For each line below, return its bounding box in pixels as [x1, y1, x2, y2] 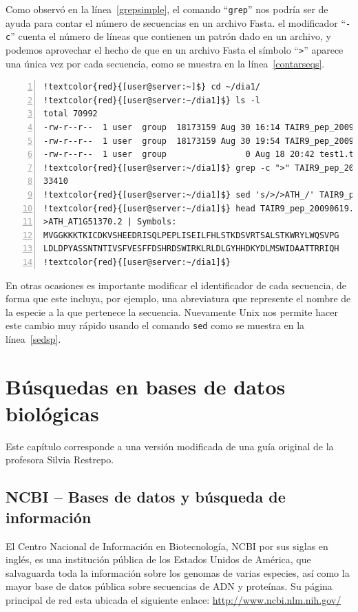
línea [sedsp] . [6, 331, 61, 346]
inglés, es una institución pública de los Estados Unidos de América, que [6, 552, 311, 567]
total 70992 [43, 109, 98, 119]
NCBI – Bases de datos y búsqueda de [6, 486, 286, 507]
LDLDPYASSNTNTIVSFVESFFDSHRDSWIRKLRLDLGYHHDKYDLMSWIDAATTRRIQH [43, 244, 339, 254]
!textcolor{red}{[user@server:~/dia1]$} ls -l [43, 95, 260, 105]
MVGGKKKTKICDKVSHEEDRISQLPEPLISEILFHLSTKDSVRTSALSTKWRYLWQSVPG [43, 230, 339, 240]
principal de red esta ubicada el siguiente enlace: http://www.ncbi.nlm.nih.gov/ [6, 593, 341, 607]
